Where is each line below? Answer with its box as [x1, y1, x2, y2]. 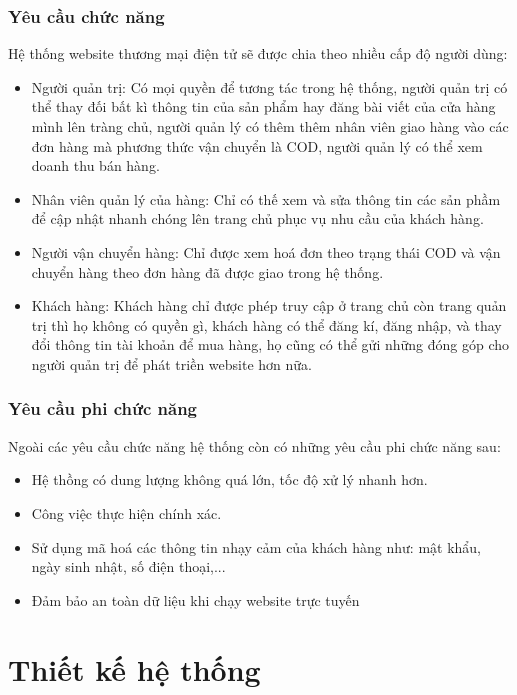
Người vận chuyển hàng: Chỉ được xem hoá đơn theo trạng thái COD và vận [31, 241, 501, 262]
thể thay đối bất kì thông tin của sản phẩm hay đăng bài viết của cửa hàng [31, 96, 496, 117]
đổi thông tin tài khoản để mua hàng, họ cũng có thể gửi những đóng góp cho [31, 334, 510, 355]
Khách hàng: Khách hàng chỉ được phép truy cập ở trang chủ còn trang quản [31, 295, 507, 316]
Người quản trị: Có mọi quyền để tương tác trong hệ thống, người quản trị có [31, 76, 508, 97]
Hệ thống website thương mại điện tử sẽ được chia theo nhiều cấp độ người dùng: [8, 43, 508, 64]
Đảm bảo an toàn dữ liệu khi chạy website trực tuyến [31, 589, 360, 610]
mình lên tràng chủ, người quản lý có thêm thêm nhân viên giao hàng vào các [31, 116, 509, 136]
